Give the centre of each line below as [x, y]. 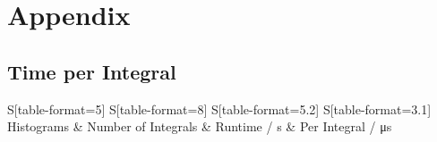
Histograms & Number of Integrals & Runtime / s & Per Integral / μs [200, 126]
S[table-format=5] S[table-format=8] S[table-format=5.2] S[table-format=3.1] [219, 109]
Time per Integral [92, 71]
